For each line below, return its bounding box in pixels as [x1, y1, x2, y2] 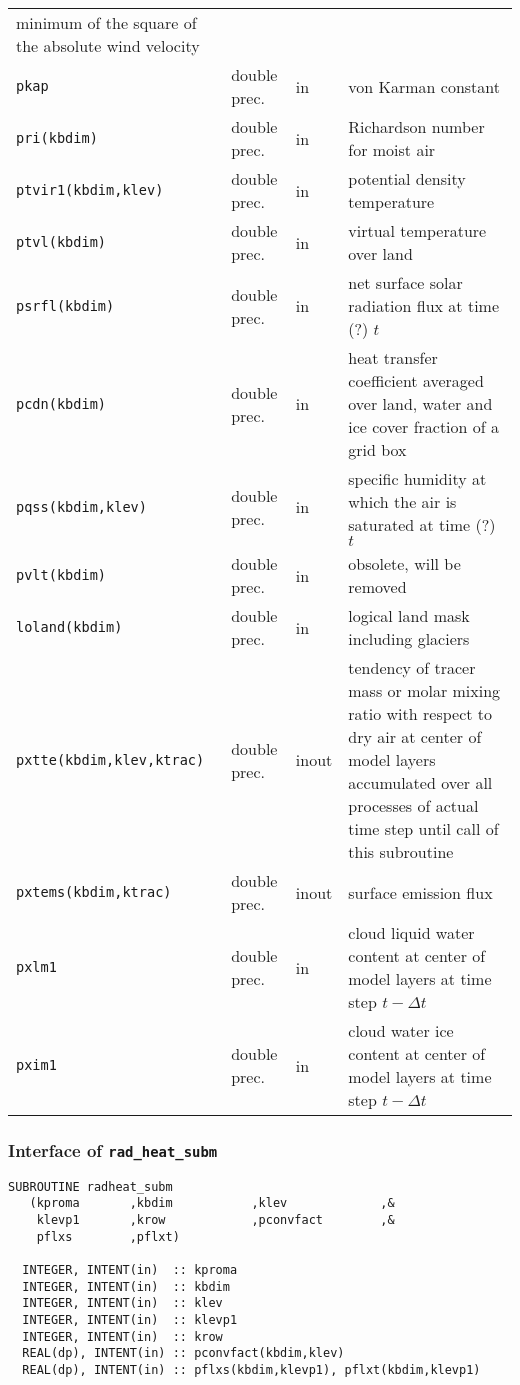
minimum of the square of [16, 11, 197, 34]
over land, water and [348, 392, 493, 415]
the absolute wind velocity [16, 34, 200, 57]
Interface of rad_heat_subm [8, 1137, 218, 1162]
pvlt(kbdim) [16, 567, 107, 583]
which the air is [348, 490, 457, 513]
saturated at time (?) [348, 513, 496, 536]
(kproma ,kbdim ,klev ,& [29, 1196, 395, 1211]
